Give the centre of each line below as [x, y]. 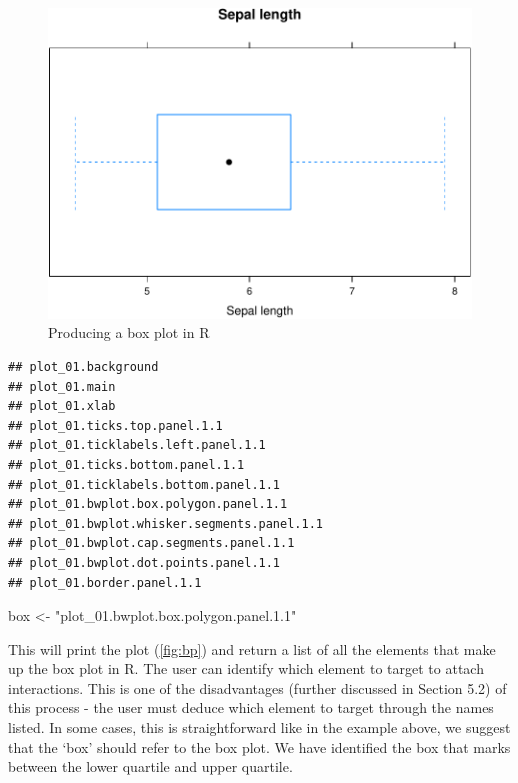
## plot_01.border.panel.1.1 [105, 582]
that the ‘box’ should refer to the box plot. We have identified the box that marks [259, 746]
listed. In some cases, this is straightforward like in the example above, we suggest [259, 727]
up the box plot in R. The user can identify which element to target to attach [246, 668]
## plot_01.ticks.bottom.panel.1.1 [126, 464]
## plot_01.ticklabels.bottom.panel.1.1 [144, 484]
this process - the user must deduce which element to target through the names [251, 707]
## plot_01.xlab [62, 406]
